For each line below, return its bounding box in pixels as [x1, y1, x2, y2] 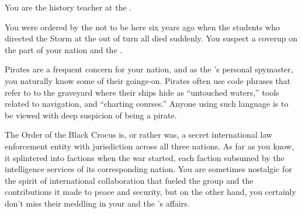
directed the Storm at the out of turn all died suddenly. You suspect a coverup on [5, 32, 297, 44]
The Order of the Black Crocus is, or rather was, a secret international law [5, 128, 273, 141]
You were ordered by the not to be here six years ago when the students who [5, 20, 280, 33]
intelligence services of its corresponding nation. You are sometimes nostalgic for [5, 163, 292, 175]
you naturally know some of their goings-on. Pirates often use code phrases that [5, 74, 291, 86]
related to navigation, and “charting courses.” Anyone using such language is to [5, 97, 289, 110]
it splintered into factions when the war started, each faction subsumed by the [5, 151, 284, 163]
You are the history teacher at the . [5, 1, 132, 13]
